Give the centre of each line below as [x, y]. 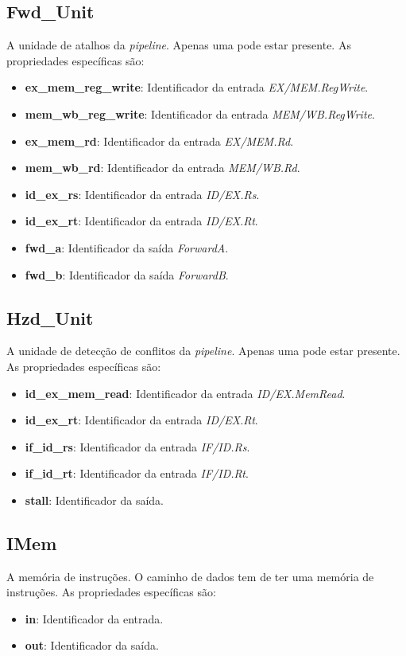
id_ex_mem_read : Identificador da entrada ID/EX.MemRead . [185, 393]
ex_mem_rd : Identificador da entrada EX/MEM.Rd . [159, 141]
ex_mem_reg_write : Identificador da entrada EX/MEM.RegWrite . [197, 87]
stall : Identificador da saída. [94, 500]
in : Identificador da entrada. [94, 618]
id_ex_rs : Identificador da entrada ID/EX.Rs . [142, 194]
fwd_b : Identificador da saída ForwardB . [127, 274]
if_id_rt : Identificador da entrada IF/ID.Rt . [137, 473]
